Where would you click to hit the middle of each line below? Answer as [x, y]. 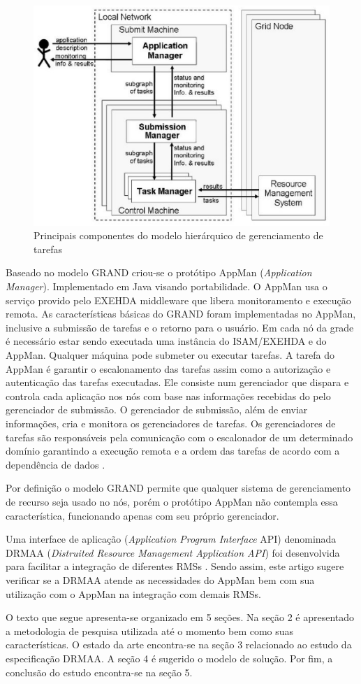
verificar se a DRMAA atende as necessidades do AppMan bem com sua [160, 579]
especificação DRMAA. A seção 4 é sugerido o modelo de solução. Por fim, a [169, 658]
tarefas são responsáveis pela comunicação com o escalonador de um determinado [179, 437]
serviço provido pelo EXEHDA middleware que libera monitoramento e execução [178, 300]
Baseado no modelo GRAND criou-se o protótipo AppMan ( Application [159, 272]
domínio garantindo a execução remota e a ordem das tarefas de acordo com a [173, 451]
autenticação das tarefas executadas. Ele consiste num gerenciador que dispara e [177, 382]
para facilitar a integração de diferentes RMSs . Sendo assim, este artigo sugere [175, 566]
